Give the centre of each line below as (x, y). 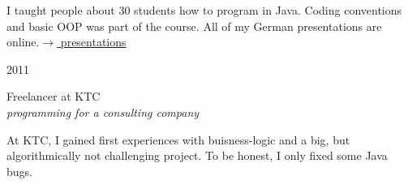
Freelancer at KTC (54, 96)
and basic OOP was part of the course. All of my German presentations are (194, 26)
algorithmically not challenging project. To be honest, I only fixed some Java (197, 155)
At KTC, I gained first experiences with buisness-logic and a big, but (178, 139)
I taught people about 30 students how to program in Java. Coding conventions (204, 10)
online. (23, 42)
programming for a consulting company (103, 112)
